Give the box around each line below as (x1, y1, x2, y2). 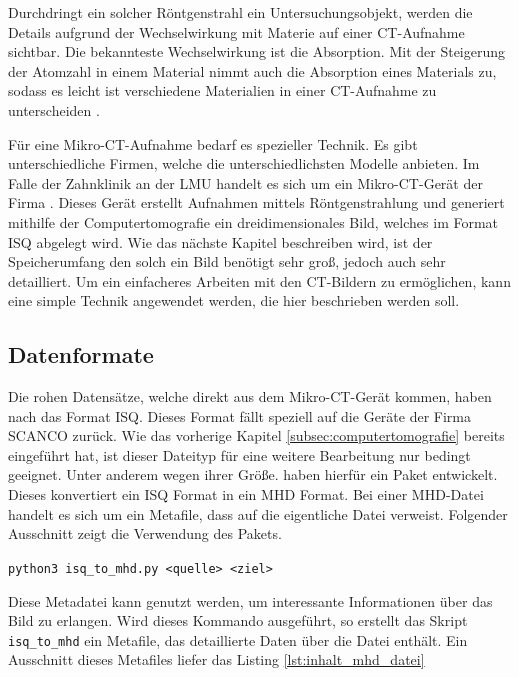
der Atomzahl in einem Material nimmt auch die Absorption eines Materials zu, (8, 60, 497, 81)
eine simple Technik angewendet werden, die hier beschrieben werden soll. (8, 290, 460, 311)
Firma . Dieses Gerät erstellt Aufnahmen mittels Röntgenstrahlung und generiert (8, 192, 505, 213)
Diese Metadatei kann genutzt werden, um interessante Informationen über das (8, 590, 493, 611)
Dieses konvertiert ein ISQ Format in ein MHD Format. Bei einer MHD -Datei (8, 484, 484, 505)
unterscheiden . (8, 99, 100, 120)
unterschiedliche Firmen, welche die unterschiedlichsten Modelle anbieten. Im (8, 153, 480, 174)
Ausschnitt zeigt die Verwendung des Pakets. (8, 523, 282, 544)
